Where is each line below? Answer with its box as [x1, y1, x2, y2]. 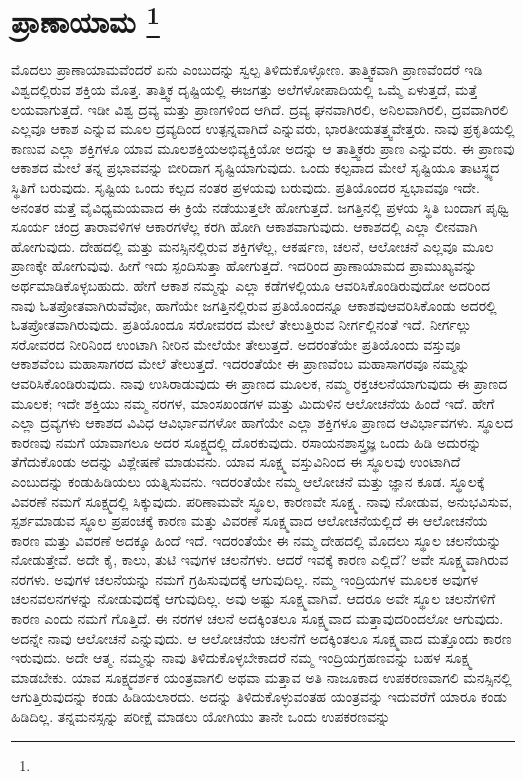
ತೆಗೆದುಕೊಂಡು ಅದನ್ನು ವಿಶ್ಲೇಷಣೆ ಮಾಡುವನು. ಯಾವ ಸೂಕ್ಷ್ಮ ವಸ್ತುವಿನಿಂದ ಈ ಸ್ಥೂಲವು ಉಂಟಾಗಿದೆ [11, 451, 461, 472]
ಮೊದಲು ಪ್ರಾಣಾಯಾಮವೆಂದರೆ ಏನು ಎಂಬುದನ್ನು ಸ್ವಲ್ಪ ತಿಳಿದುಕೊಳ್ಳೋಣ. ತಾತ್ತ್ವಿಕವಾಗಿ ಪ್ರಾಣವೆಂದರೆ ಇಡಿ [11, 59, 483, 80]
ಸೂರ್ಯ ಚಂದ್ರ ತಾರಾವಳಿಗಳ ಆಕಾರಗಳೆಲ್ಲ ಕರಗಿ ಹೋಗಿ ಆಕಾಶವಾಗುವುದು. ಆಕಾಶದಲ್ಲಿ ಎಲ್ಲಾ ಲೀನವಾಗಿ [11, 216, 478, 237]
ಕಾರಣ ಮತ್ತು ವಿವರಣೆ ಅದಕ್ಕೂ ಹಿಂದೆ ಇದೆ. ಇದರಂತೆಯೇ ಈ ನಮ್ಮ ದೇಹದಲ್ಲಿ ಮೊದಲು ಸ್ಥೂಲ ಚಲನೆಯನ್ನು [11, 529, 502, 550]
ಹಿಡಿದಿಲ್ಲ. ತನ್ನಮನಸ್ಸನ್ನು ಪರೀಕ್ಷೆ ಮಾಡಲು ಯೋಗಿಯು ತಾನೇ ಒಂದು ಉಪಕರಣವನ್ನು [11, 706, 391, 727]
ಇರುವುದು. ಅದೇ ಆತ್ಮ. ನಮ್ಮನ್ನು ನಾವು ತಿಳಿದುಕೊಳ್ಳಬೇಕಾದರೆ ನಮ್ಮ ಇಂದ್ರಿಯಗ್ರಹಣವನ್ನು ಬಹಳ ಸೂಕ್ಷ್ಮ [11, 647, 473, 668]
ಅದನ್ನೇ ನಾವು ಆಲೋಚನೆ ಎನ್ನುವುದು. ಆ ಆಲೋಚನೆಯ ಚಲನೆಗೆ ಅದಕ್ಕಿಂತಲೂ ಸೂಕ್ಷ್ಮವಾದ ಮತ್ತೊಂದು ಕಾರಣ [11, 627, 512, 648]
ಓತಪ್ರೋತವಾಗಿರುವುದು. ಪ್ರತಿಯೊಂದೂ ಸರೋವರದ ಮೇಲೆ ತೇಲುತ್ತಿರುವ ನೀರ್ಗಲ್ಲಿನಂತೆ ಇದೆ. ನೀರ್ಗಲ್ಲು [11, 314, 472, 335]
